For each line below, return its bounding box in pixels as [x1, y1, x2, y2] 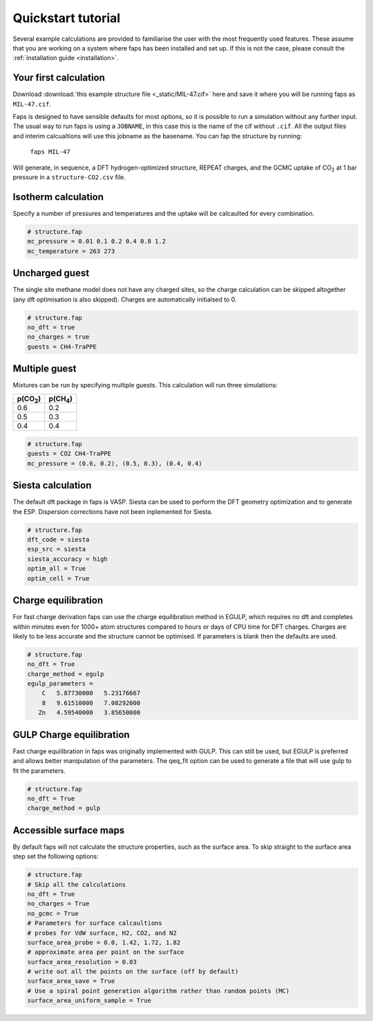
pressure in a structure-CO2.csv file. [12, 173, 126, 181]
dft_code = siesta [27, 536, 90, 544]
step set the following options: [12, 852, 99, 861]
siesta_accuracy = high [27, 555, 108, 563]
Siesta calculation [12, 479, 92, 491]
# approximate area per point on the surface [27, 948, 184, 956]
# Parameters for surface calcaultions [27, 919, 162, 927]
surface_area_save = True [27, 977, 115, 985]
